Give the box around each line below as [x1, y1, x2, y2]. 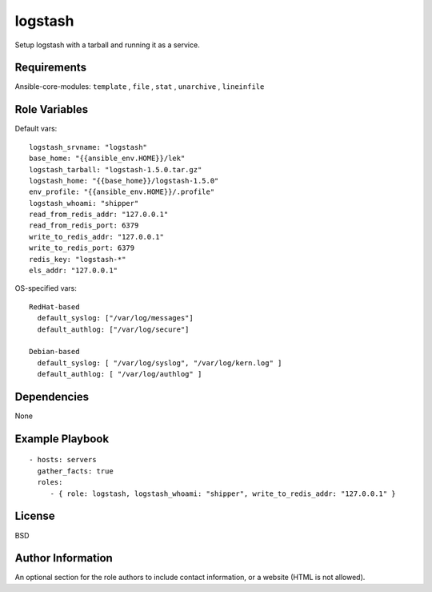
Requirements [14, 61, 87, 75]
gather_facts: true [37, 466, 114, 476]
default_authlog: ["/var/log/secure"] [37, 324, 190, 334]
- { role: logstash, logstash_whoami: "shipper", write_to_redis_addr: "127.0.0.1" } [50, 489, 396, 498]
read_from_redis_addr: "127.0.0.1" [29, 210, 169, 219]
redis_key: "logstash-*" [29, 255, 126, 264]
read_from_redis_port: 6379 [29, 221, 139, 230]
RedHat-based [29, 302, 80, 312]
